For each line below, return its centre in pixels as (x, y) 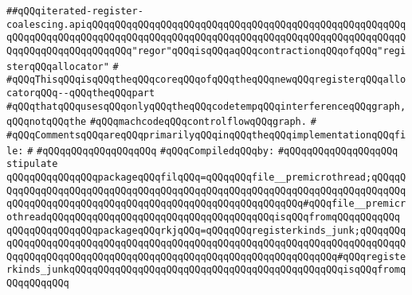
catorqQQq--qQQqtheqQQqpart (81, 93)
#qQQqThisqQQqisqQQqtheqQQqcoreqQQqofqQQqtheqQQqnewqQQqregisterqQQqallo (206, 80)
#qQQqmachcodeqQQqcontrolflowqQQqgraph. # (203, 122)
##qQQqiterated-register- (75, 11)
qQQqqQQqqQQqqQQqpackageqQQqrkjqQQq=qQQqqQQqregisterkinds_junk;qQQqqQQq (206, 230)
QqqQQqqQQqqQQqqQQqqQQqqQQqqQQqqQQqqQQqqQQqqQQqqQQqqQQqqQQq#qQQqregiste (206, 256)
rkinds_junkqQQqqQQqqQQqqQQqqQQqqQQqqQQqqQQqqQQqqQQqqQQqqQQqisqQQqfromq (206, 270)
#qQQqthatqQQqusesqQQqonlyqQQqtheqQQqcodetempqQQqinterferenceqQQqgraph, (206, 106)
